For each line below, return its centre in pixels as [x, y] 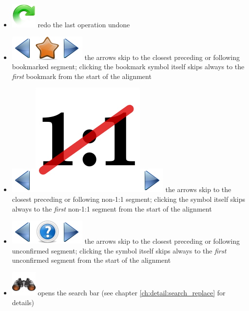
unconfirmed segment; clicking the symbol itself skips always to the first [119, 250]
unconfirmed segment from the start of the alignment [91, 260]
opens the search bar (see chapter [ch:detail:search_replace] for [132, 292]
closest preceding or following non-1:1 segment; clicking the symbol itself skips [128, 199]
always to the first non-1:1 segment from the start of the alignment [112, 208]
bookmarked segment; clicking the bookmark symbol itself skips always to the [128, 67]
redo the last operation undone [84, 24]
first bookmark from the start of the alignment [82, 76]
